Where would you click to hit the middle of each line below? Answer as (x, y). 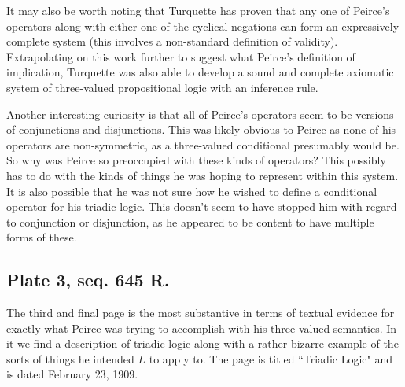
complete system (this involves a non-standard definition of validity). (172, 41)
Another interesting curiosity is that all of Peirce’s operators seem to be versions (200, 114)
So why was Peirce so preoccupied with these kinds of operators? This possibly (196, 160)
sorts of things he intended (70, 358)
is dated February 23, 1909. (72, 374)
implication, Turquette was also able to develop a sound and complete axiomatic (200, 72)
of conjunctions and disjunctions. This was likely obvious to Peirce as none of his (201, 129)
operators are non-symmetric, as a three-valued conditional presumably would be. (203, 144)
